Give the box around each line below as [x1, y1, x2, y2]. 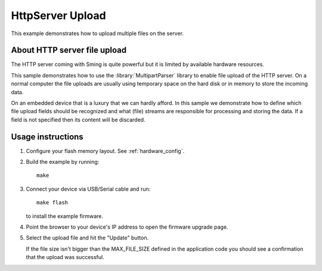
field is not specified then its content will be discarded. [11, 116, 145, 123]
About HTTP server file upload [11, 45, 127, 55]
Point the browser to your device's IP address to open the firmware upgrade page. [26, 223, 228, 230]
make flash [36, 200, 69, 206]
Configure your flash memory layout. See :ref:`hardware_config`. [26, 147, 185, 154]
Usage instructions [11, 132, 83, 142]
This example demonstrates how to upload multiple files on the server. [11, 30, 184, 37]
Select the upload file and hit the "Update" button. [26, 234, 149, 241]
